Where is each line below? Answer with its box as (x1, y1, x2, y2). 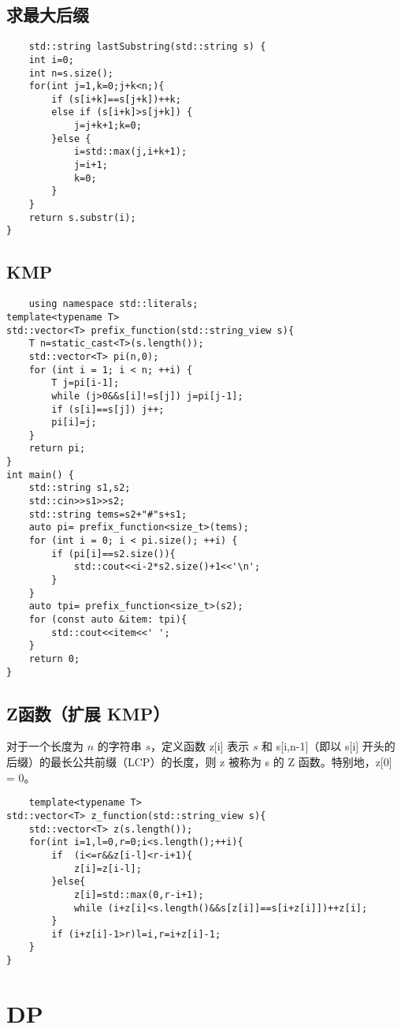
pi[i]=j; (51, 417, 97, 428)
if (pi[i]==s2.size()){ (51, 548, 176, 559)
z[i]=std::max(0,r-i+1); (73, 889, 204, 900)
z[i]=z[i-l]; (73, 862, 142, 874)
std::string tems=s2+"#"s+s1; (28, 508, 188, 520)
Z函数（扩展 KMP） (6, 701, 170, 725)
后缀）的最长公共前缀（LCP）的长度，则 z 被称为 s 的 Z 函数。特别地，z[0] (6, 754, 392, 770)
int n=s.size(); (28, 67, 114, 79)
